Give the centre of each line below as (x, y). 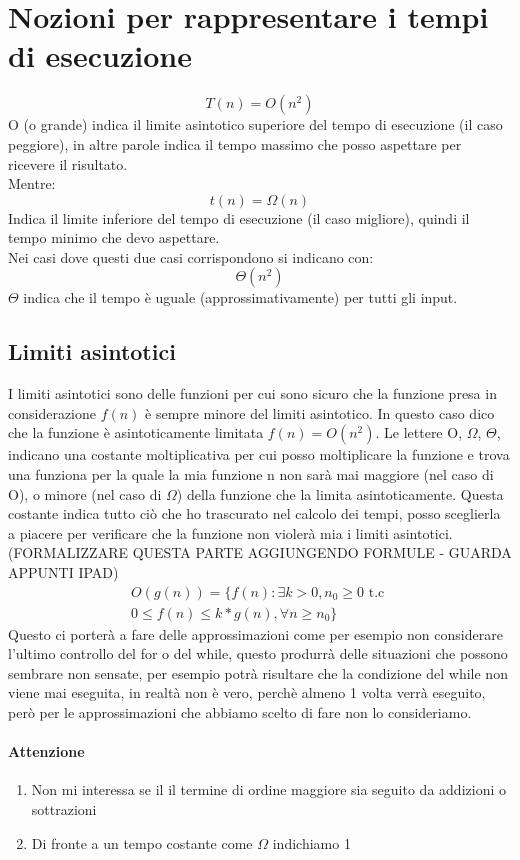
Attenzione (46, 751)
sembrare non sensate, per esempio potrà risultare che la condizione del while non (258, 672)
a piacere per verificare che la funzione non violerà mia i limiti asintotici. (230, 532)
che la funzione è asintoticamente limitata (136, 432)
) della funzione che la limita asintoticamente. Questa (340, 493)
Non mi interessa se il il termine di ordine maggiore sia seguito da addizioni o (268, 789)
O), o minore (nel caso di (85, 493)
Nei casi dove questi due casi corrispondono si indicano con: (191, 256)
